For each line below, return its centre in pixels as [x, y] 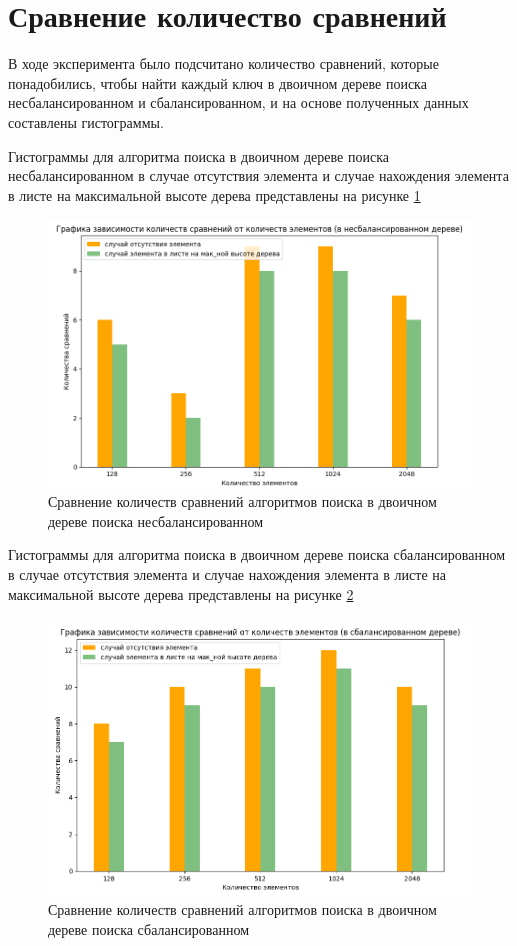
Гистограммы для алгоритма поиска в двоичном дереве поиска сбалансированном [257, 554]
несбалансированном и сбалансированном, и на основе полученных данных [238, 102]
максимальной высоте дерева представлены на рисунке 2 [181, 593]
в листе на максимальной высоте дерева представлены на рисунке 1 [214, 194]
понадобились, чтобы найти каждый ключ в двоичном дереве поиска [217, 82]
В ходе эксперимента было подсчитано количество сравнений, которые [223, 63]
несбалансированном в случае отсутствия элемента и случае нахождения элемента [258, 175]
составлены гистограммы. [86, 121]
